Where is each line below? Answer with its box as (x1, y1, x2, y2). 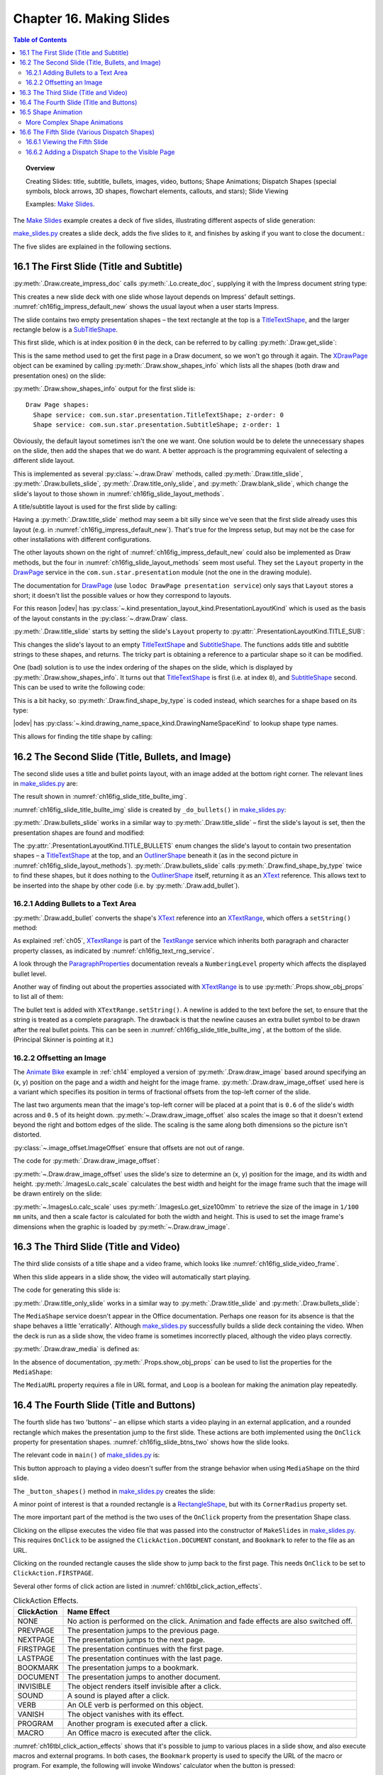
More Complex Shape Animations (26, 118, 123, 126)
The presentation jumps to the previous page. (67, 1625, 220, 1635)
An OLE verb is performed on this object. (67, 1700, 204, 1710)
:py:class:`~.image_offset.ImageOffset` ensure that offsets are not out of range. (13, 1143, 245, 1152)
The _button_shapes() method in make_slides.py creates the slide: (13, 1487, 216, 1495)
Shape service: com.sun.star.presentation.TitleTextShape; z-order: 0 (33, 410, 284, 419)
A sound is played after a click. (67, 1691, 170, 1700)
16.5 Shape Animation (19, 108, 83, 116)
